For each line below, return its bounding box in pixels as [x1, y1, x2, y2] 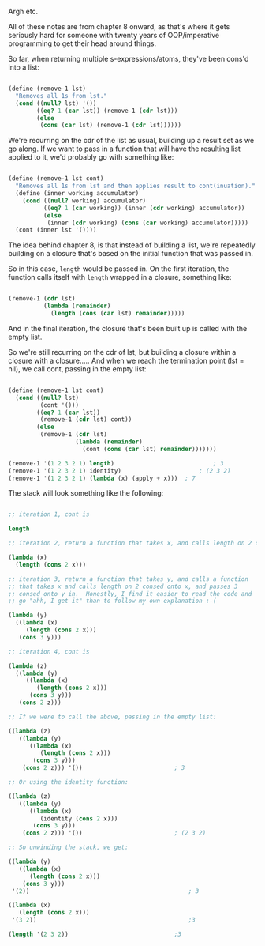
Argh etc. [8, 7, 39, 16]
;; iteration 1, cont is [8, 511, 90, 518]
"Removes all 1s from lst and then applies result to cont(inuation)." [15, 182, 256, 190]
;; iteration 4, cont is [8, 647, 90, 655]
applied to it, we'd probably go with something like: [8, 153, 174, 162]
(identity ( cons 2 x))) [39, 814, 118, 823]
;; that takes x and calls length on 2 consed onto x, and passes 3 [8, 582, 238, 590]
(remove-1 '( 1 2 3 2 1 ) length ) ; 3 [8, 459, 224, 467]
